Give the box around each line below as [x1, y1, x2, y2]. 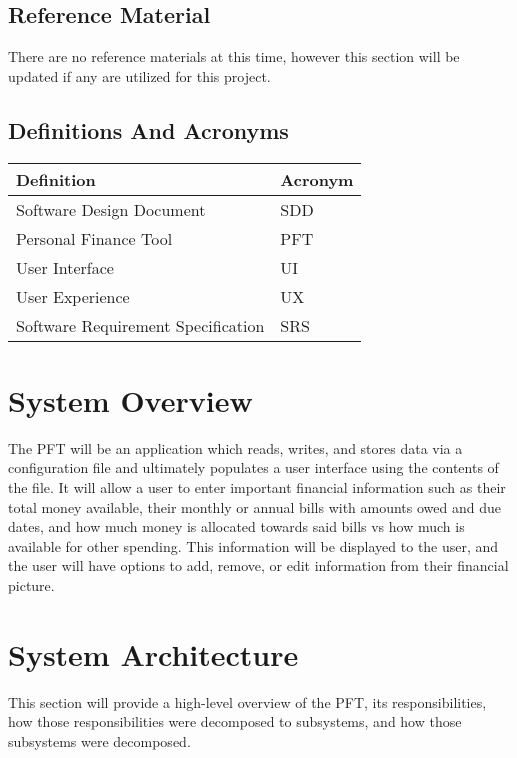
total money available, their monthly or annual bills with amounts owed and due [8, 496, 501, 517]
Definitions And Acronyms [8, 114, 289, 145]
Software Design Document [16, 197, 206, 221]
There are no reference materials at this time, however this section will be [8, 46, 460, 67]
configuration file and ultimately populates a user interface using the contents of [8, 457, 499, 478]
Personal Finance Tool [16, 226, 173, 250]
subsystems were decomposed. [8, 730, 191, 751]
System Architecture [8, 633, 299, 674]
